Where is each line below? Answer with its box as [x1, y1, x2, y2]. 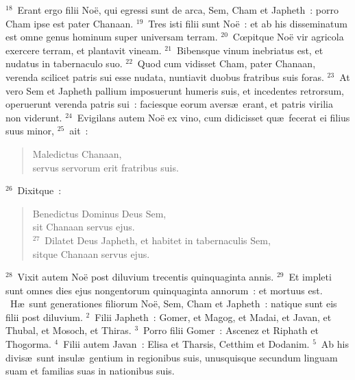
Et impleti [289, 270, 332, 284]
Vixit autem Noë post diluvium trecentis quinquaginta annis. [17, 270, 274, 284]
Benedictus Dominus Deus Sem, [32, 206, 167, 220]
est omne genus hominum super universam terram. [5, 29, 218, 44]
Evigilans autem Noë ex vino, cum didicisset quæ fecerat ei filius [77, 110, 350, 124]
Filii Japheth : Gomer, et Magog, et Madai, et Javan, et [95, 309, 332, 324]
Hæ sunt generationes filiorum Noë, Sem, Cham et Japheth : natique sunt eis [10, 296, 337, 311]
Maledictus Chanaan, [32, 146, 122, 161]
